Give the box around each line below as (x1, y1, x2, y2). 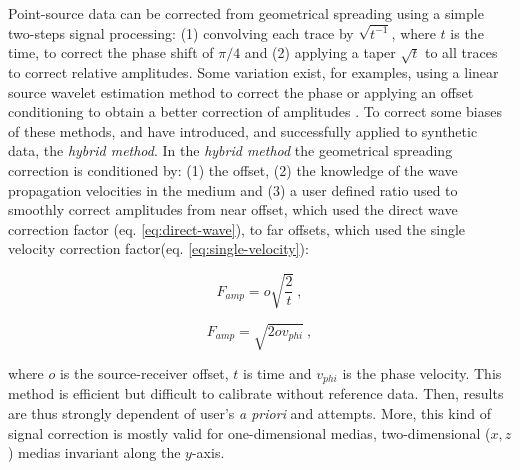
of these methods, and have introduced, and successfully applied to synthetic (8, 120, 478, 141)
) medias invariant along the (8, 442, 181, 463)
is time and (243, 362, 312, 383)
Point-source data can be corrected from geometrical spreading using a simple (8, 3, 484, 23)
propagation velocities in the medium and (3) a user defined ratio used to (8, 179, 458, 200)
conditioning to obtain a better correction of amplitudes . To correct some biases (8, 101, 502, 122)
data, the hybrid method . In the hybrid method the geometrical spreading (8, 140, 453, 161)
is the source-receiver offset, (59, 362, 229, 383)
